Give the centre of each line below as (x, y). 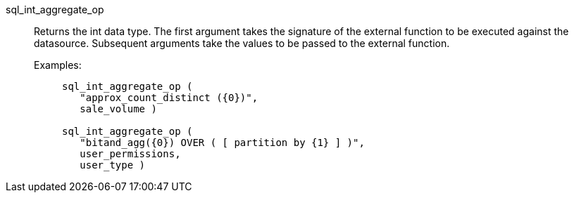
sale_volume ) (118, 109)
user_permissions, (130, 154)
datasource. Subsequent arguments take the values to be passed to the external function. (242, 43)
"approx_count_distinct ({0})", (169, 98)
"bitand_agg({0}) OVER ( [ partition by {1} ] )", (222, 143)
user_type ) (113, 165)
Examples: (58, 65)
